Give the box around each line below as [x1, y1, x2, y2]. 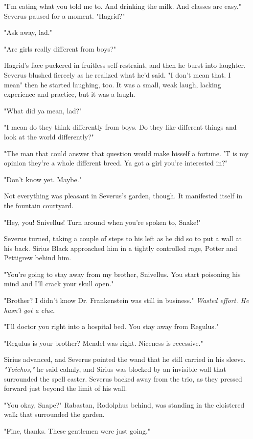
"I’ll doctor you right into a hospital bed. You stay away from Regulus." [4, 321, 219, 331]
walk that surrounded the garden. [4, 409, 105, 419]
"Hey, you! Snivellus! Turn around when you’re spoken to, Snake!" [4, 217, 201, 227]
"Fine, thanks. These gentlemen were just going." [4, 426, 151, 436]
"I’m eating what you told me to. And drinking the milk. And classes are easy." [4, 1, 241, 11]
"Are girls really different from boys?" [4, 43, 116, 54]
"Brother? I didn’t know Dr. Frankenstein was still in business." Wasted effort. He [4, 295, 249, 305]
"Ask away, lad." [4, 27, 52, 37]
